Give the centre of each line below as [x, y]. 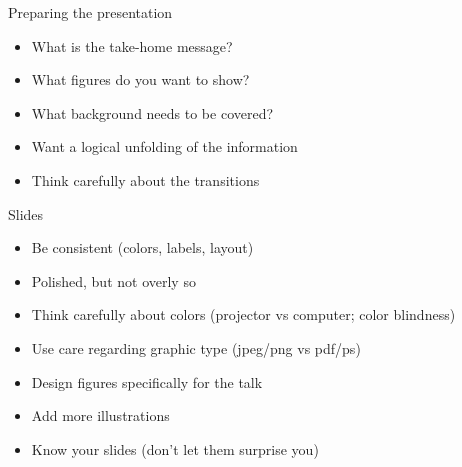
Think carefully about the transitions [145, 179]
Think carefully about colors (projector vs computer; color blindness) [243, 314]
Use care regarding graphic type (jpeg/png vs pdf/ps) [196, 347]
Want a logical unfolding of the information [164, 146]
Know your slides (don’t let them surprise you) [175, 448]
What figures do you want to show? [140, 79]
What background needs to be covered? [152, 112]
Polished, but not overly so [113, 280]
